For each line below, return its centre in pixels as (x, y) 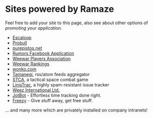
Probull (20, 42)
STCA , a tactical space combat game (50, 79)
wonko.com (24, 69)
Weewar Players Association (41, 58)
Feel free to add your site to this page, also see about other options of (76, 23)
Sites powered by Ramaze (60, 9)
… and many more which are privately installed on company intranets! (76, 110)
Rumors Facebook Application (43, 53)
